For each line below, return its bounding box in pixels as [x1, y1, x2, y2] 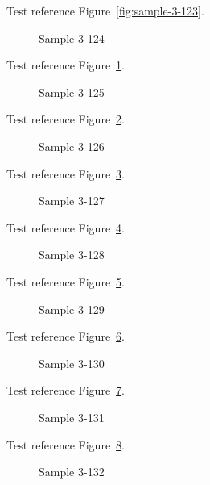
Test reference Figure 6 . [6, 328, 125, 345]
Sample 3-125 [39, 83, 105, 100]
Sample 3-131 [39, 408, 105, 425]
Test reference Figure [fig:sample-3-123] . [6, 2, 204, 19]
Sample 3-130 [39, 354, 105, 371]
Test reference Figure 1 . [6, 56, 125, 73]
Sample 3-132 [39, 463, 105, 480]
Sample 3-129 [39, 300, 105, 317]
